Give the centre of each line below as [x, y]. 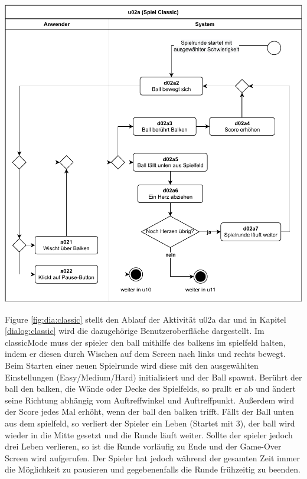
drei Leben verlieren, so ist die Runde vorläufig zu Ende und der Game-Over [143, 446]
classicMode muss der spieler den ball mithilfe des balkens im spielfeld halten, [145, 342]
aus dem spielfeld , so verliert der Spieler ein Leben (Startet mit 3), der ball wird [150, 423]
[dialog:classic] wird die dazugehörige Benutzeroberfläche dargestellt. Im [135, 331]
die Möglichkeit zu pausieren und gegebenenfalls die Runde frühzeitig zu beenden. [153, 469]
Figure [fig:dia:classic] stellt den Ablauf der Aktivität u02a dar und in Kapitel [146, 319]
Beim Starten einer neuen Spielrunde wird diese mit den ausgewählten [132, 365]
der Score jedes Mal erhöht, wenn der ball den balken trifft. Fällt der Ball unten [149, 411]
